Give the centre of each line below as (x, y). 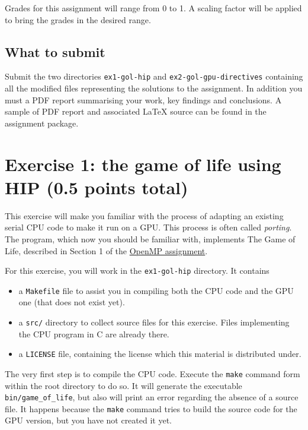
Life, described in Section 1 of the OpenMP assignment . (106, 250)
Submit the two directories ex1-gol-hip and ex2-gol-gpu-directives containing (154, 76)
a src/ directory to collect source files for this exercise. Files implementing (154, 322)
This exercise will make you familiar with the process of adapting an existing (144, 215)
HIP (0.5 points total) (97, 187)
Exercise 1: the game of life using (143, 164)
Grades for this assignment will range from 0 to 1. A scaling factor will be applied (153, 8)
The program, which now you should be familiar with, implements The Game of (150, 238)
